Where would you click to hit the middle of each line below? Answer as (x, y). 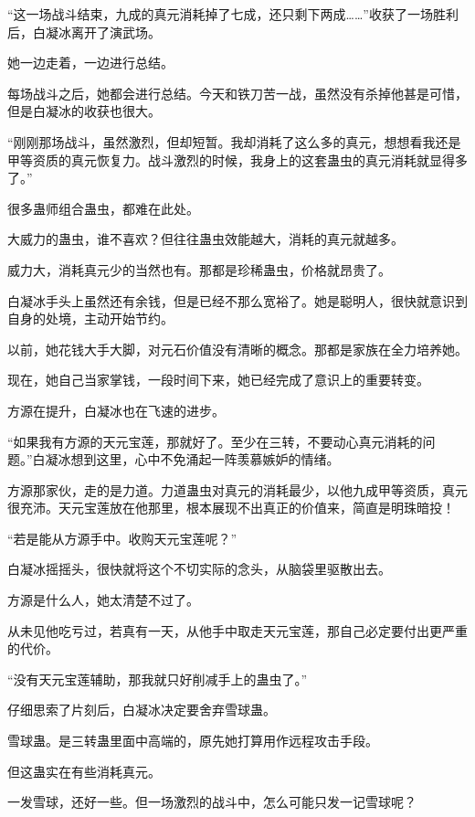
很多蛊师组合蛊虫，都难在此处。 (103, 208)
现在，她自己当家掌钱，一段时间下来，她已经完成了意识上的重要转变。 (218, 380)
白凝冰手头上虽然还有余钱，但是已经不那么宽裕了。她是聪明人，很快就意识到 (237, 300)
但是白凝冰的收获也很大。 (84, 111)
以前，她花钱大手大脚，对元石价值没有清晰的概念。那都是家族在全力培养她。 (237, 349)
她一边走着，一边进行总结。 (90, 63)
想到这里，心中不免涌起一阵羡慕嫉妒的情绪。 (205, 459)
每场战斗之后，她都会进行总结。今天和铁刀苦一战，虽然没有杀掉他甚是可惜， (237, 93)
